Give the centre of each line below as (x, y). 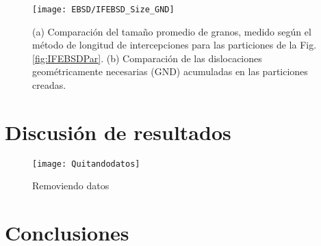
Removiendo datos (71, 186)
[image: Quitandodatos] (86, 164)
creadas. (49, 85)
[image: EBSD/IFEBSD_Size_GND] (103, 10)
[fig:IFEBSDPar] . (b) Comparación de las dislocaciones (147, 58)
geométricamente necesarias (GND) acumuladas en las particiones (170, 71)
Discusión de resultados (118, 132)
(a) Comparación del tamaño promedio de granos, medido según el (172, 31)
